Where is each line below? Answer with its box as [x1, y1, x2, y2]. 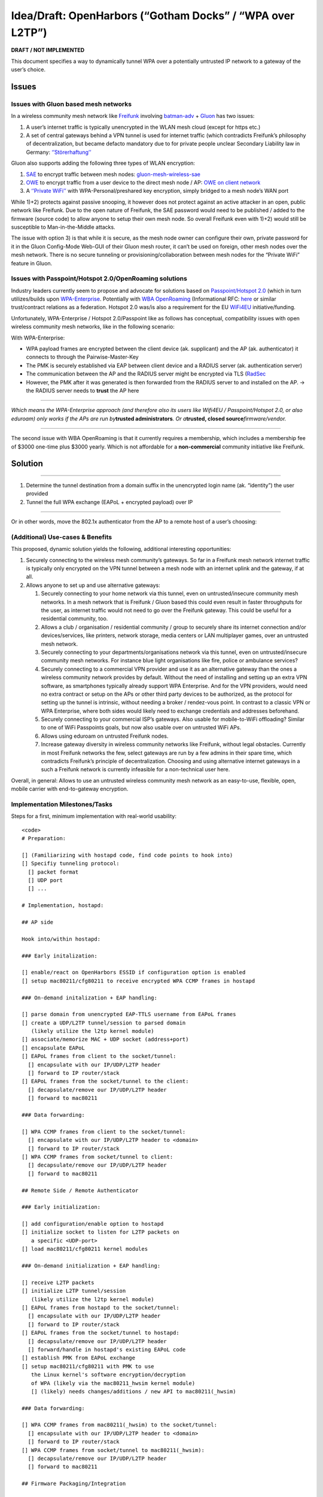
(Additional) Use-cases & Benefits [11, 533, 112, 541]
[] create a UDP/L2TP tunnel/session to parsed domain [22, 1019, 186, 1026]
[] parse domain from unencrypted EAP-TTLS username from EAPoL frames [22, 1011, 236, 1018]
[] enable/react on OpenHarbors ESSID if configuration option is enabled [22, 969, 246, 976]
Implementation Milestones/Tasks [11, 800, 113, 808]
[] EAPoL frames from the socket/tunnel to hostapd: [22, 1329, 179, 1337]
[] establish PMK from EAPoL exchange [22, 1354, 136, 1362]
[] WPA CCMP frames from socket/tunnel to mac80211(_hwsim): [22, 1447, 205, 1453]
